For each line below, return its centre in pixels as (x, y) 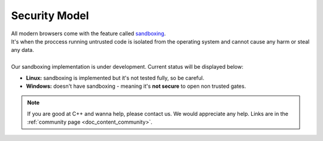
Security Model (50, 16)
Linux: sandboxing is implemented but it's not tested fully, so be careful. (115, 78)
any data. (22, 50)
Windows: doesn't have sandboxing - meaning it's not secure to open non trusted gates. (136, 86)
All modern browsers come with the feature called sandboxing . (89, 33)
